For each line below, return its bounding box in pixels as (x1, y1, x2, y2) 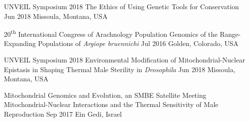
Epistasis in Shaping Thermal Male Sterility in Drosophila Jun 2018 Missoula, (4, 64, 235, 74)
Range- (219, 29, 241, 39)
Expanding (4, 38, 36, 48)
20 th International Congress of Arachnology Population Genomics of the (4, 28, 218, 39)
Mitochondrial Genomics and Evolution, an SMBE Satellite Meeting (4, 90, 206, 100)
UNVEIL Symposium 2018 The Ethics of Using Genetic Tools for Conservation (4, 1, 239, 11)
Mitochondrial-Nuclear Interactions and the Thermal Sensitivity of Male (4, 99, 218, 109)
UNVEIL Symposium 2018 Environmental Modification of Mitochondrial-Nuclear (4, 55, 245, 65)
